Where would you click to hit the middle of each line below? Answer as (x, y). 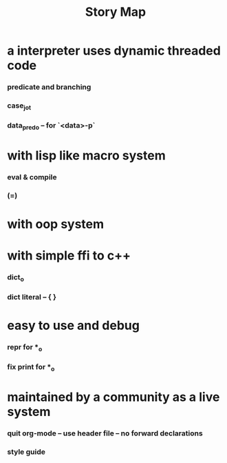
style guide (26, 451)
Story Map (116, 12)
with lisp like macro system (87, 155)
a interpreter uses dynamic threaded (114, 51)
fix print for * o (31, 368)
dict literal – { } (32, 297)
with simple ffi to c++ (69, 255)
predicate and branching (49, 87)
